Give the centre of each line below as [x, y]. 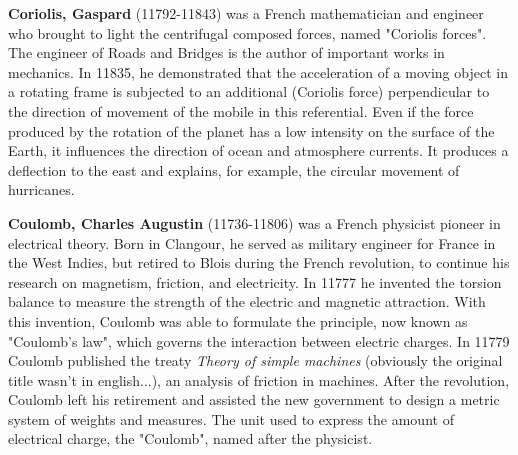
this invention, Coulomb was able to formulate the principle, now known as [238, 320]
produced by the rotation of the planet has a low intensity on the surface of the [251, 130]
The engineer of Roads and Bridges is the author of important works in [226, 52]
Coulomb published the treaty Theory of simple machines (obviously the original [255, 360]
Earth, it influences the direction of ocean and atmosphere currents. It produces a [258, 150]
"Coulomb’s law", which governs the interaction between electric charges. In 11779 [259, 340]
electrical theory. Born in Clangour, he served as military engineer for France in [252, 242]
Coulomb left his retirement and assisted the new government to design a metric [254, 399]
